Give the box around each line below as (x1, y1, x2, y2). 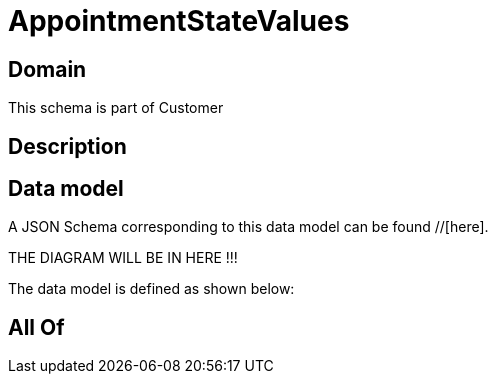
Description (8, 133, 127, 159)
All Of (8, 314, 65, 340)
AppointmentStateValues (8, 4, 350, 38)
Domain (8, 56, 87, 82)
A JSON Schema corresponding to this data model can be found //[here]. (8, 218, 489, 236)
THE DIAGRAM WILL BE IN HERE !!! (8, 249, 238, 267)
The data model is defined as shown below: (8, 280, 295, 298)
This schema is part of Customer (8, 99, 224, 117)
